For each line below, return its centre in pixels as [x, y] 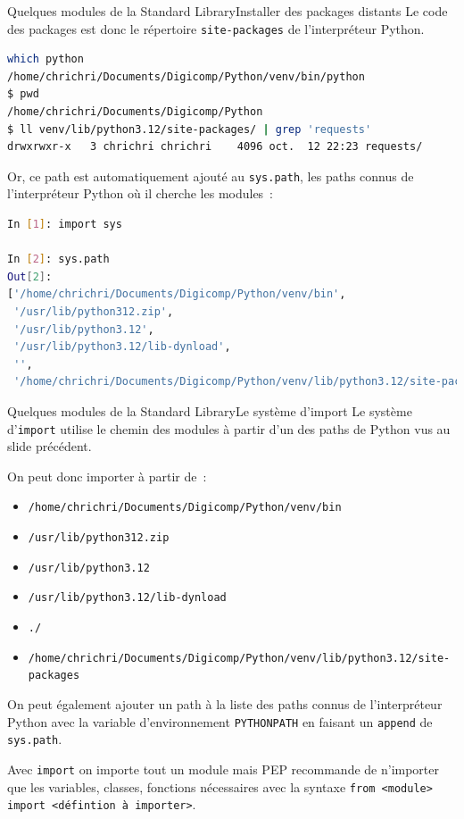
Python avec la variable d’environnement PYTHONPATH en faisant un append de [220, 721]
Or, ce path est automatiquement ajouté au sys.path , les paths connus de [211, 175]
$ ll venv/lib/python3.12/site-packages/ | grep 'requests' [190, 129]
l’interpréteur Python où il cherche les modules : [141, 193]
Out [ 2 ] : [30, 276]
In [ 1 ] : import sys [65, 225]
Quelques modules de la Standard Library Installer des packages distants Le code [228, 11]
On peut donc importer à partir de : [107, 476]
